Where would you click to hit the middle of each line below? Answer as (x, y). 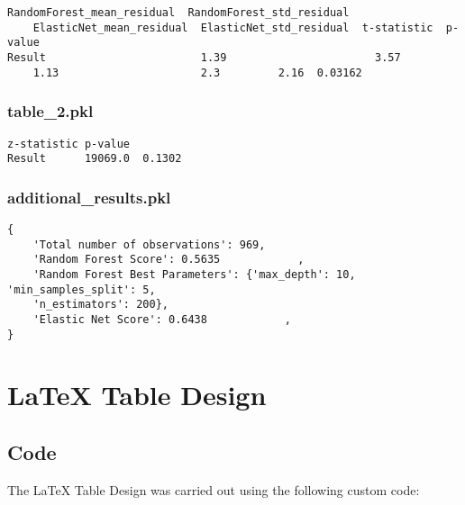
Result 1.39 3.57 (204, 57)
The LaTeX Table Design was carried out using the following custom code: (214, 489)
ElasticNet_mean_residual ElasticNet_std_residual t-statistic (233, 27)
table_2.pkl (50, 111)
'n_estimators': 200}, (100, 305)
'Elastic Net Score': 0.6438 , (162, 319)
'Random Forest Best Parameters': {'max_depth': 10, (194, 275)
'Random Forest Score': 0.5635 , (169, 260)
